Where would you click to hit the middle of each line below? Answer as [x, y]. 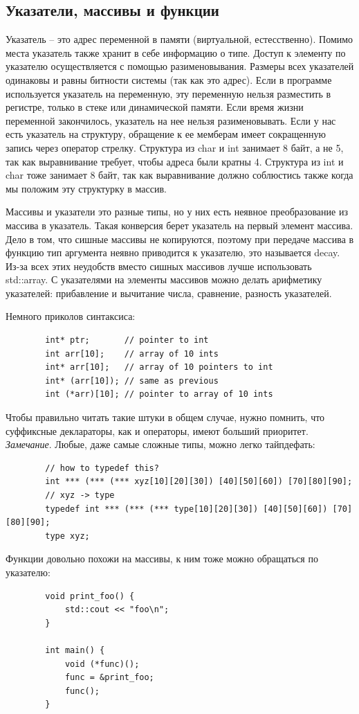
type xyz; [67, 536]
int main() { [75, 650]
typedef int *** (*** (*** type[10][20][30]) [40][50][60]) [186, 509]
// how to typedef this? [102, 468]
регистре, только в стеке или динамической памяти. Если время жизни [155, 107]
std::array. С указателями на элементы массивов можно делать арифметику [164, 279]
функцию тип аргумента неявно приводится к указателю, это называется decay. [173, 252]
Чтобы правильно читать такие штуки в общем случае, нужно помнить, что [165, 417]
